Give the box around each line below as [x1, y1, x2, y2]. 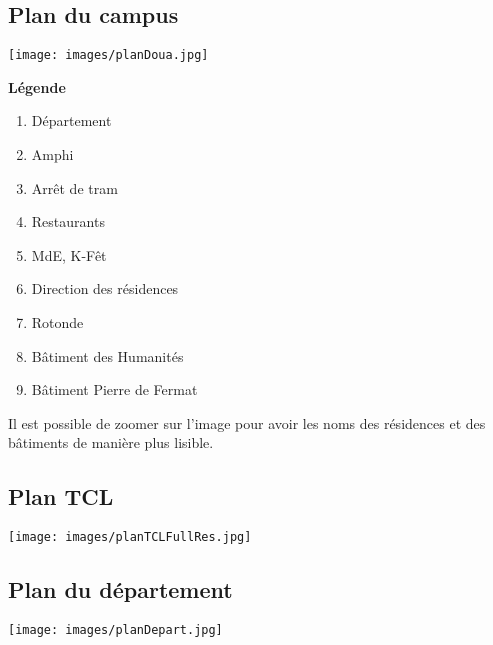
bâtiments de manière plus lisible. [8, 432, 214, 453]
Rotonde [31, 312, 84, 333]
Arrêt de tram [31, 177, 118, 198]
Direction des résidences [31, 278, 179, 299]
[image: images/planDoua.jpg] [8, 48, 209, 63]
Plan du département [8, 574, 233, 605]
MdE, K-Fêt [31, 244, 107, 265]
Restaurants [31, 211, 105, 232]
